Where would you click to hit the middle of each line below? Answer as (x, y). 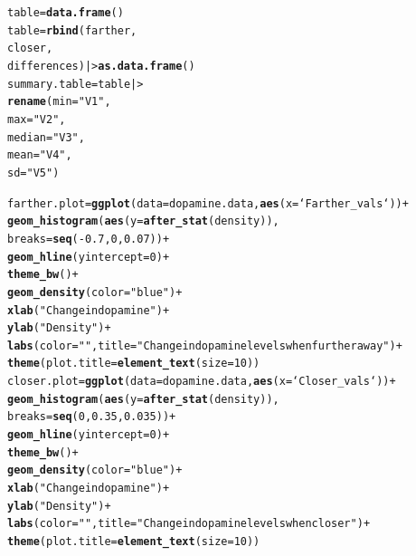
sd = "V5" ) (33, 173)
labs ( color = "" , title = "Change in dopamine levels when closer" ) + (189, 524)
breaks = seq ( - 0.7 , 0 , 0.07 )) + (89, 239)
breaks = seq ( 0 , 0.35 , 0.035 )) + (92, 417)
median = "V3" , (46, 137)
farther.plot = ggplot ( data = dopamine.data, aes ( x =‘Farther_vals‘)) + (208, 203)
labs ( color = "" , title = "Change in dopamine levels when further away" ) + (205, 345)
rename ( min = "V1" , (59, 102)
